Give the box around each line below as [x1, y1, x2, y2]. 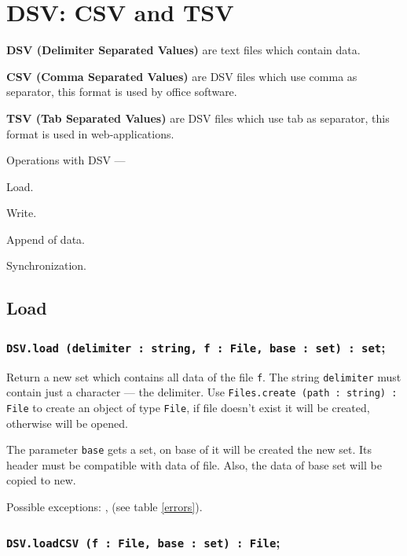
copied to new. [6, 472, 76, 488]
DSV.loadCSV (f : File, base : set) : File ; [6, 532, 280, 551]
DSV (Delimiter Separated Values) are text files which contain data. [6, 42, 361, 58]
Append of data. [6, 230, 85, 247]
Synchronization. [6, 257, 86, 274]
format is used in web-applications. [6, 125, 174, 142]
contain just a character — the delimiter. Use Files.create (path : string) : [6, 384, 398, 400]
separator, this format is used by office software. [6, 83, 237, 100]
